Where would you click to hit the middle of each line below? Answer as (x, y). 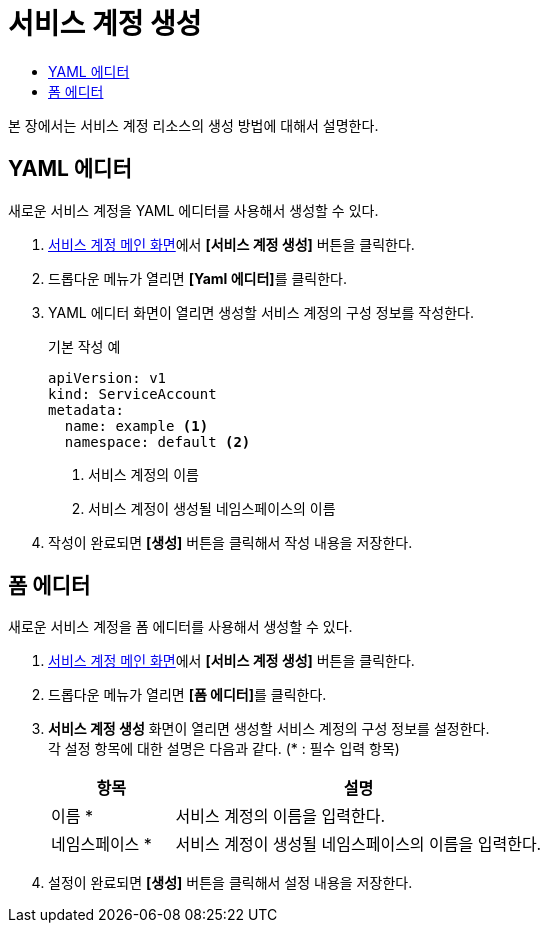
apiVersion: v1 (107, 377)
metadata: (86, 409)
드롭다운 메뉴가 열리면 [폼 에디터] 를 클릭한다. (187, 695)
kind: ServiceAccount (132, 393)
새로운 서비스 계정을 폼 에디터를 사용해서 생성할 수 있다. (180, 627)
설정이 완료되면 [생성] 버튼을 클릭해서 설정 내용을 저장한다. (230, 883)
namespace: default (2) (157, 441)
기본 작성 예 (84, 346)
